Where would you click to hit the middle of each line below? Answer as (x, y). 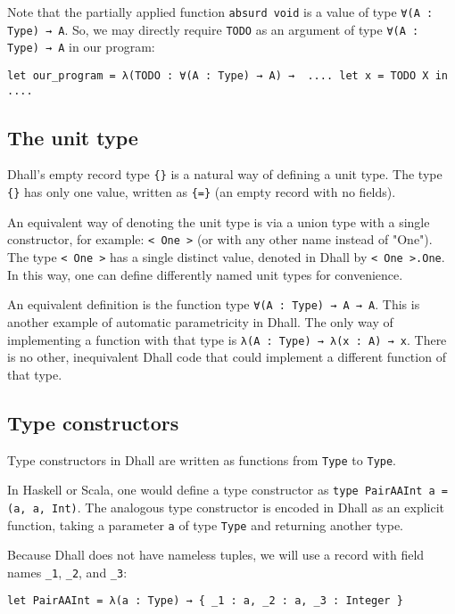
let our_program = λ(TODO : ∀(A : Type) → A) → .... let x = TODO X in (227, 75)
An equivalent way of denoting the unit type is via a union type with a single (219, 221)
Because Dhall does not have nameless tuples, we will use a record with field (216, 555)
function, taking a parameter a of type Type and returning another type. (206, 524)
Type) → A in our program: (81, 47)
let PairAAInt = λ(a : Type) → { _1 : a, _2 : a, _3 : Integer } (205, 601)
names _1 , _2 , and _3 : (67, 572)
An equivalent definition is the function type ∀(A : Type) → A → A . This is (214, 304)
